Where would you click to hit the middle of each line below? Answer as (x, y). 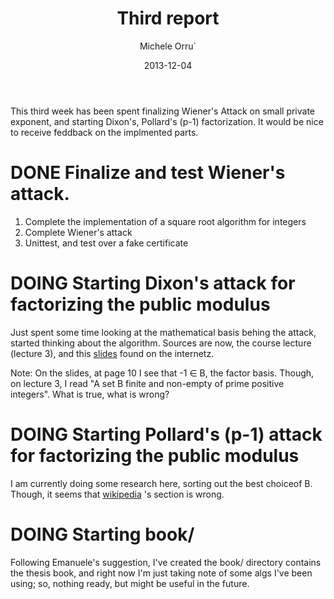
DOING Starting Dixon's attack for (153, 283)
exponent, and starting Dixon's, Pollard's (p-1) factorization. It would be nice (167, 121)
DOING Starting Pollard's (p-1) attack (166, 434)
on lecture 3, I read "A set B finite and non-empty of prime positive (147, 383)
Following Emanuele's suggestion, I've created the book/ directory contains (166, 562)
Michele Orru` (168, 46)
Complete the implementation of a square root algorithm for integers (165, 221)
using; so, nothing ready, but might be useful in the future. (130, 583)
